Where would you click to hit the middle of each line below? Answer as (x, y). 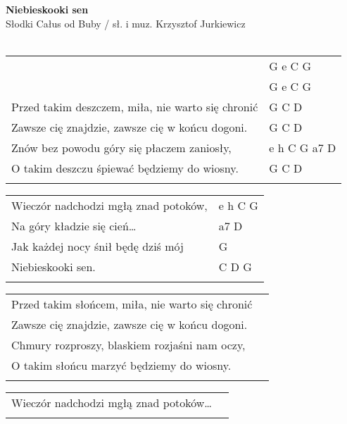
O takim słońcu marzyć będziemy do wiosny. (121, 365)
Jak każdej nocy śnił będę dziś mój (97, 246)
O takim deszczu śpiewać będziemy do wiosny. (125, 168)
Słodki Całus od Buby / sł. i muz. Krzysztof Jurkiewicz (126, 23)
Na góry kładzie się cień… (74, 225)
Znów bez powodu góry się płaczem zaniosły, (121, 147)
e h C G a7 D (303, 147)
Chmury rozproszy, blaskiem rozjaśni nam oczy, (128, 344)
